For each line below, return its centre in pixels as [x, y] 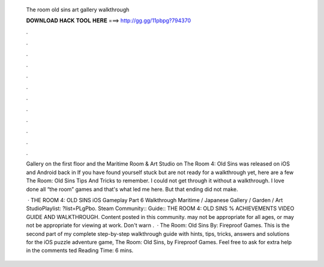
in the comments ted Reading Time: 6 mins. [80, 250]
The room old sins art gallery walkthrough [78, 10]
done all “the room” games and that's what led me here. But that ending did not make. [132, 189]
